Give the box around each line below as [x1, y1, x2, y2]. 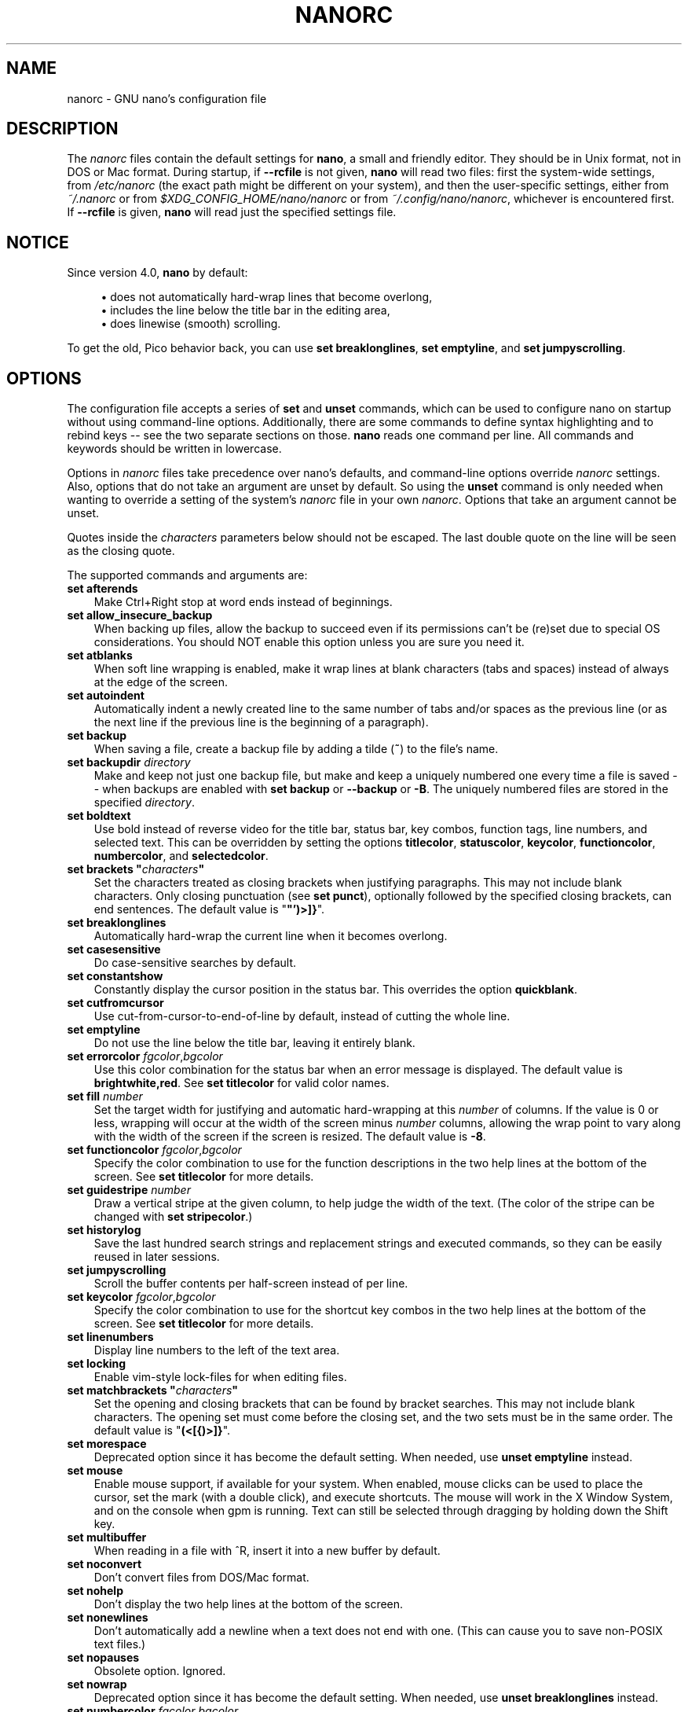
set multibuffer [67, 1530, 147, 1545]
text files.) [93, 1637, 146, 1651]
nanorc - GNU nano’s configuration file [67, 91, 267, 105]
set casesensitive [67, 942, 161, 957]
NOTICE [6, 232, 69, 252]
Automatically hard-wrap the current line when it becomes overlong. [93, 929, 448, 943]
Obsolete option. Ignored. [93, 1664, 226, 1678]
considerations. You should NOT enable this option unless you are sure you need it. [93, 635, 525, 649]
